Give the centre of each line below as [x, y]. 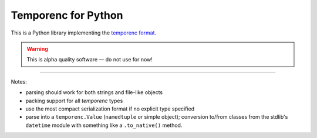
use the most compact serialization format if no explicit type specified [110, 109]
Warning [37, 49]
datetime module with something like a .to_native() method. [104, 125]
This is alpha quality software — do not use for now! [90, 60]
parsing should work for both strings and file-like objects [94, 92]
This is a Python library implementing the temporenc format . [84, 33]
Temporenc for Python [67, 15]
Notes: [19, 81]
